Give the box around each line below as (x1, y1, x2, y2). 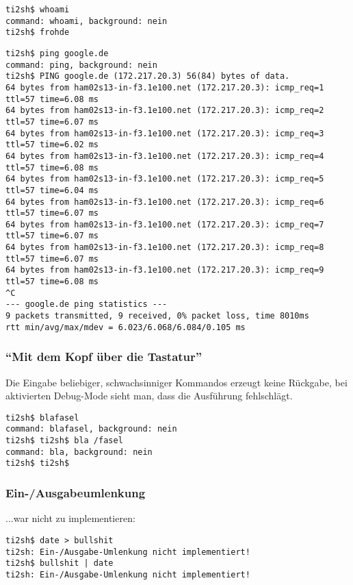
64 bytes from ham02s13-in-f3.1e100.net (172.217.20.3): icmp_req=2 (5, 105, 324, 116)
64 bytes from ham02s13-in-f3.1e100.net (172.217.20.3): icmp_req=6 (5, 197, 324, 207)
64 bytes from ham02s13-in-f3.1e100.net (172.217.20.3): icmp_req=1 (5, 82, 324, 92)
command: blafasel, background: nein (5, 424, 177, 434)
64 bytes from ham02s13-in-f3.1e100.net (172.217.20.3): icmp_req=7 (5, 219, 324, 229)
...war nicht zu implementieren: (5, 511, 135, 525)
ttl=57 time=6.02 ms (5, 140, 99, 150)
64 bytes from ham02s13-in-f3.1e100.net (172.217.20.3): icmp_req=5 (5, 174, 324, 184)
